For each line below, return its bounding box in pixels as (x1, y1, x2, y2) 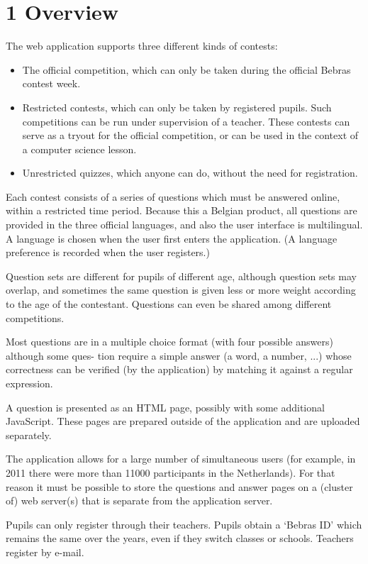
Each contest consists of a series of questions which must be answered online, (6, 189, 340, 204)
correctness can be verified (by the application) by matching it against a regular (6, 362, 353, 377)
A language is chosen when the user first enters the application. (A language (6, 231, 338, 245)
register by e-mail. (6, 544, 84, 559)
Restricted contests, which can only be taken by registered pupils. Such (22, 99, 332, 114)
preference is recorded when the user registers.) (6, 245, 210, 260)
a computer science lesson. (22, 141, 137, 156)
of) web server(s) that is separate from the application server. (6, 493, 273, 508)
